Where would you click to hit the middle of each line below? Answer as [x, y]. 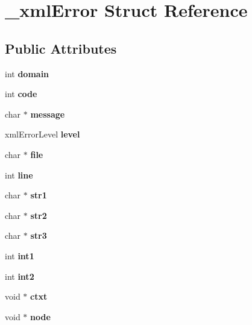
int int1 [20, 255]
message [48, 114]
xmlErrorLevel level [43, 134]
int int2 [20, 276]
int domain [27, 73]
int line [19, 175]
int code [21, 94]
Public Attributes [61, 48]
